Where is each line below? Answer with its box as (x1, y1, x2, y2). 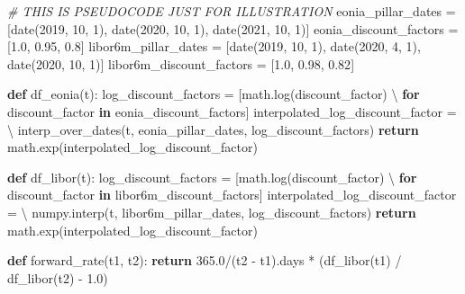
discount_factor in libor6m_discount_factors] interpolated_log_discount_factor (7, 185, 457, 204)
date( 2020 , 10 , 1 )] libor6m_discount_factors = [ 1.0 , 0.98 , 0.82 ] (7, 54, 355, 73)
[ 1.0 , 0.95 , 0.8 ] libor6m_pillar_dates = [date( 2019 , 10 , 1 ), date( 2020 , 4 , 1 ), (7, 37, 421, 56)
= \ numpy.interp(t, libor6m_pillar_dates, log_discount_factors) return (7, 202, 416, 221)
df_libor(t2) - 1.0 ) (7, 268, 108, 287)
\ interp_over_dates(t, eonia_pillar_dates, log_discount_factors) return (7, 120, 419, 138)
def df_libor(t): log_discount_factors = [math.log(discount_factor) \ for (7, 167, 417, 186)
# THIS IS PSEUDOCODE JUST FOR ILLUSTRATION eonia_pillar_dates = (7, 2, 456, 20)
